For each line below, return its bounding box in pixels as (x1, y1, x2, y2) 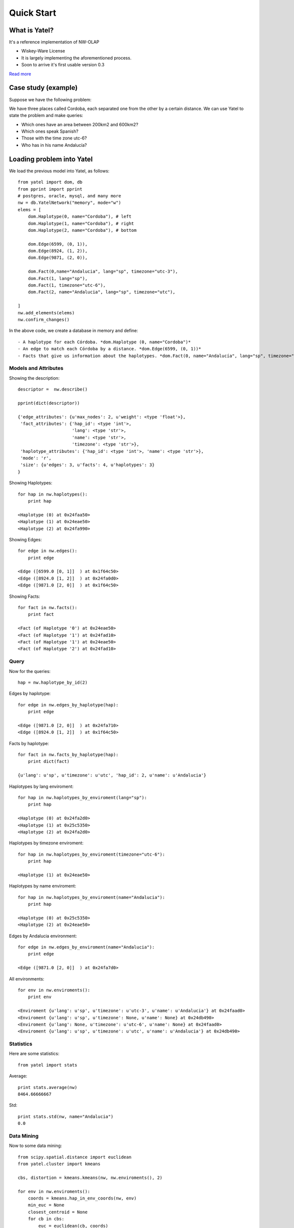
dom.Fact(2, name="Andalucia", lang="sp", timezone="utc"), (27, 289, 176, 295)
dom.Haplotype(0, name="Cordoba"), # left (27, 214, 132, 220)
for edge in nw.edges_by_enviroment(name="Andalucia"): (18, 945, 155, 950)
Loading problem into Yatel (9, 155, 93, 163)
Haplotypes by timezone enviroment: (9, 840, 84, 846)
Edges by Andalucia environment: (9, 933, 77, 939)
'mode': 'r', (20, 455, 51, 461)
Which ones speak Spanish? (21, 128, 78, 135)
